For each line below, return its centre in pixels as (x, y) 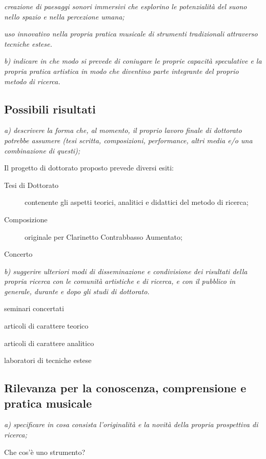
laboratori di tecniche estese (48, 360)
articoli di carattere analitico (49, 343)
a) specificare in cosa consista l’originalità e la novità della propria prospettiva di (131, 424)
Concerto (18, 254)
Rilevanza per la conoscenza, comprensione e (125, 388)
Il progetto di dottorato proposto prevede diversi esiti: (89, 168)
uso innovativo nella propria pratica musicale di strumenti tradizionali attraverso (131, 34)
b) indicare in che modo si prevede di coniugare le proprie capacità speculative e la (133, 61)
